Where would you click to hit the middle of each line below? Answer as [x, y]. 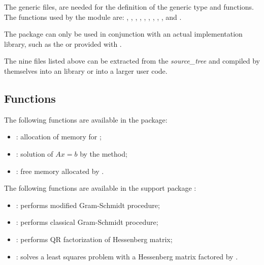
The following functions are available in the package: [86, 119]
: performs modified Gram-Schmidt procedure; [88, 205]
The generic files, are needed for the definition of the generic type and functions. [129, 7]
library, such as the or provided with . [63, 43]
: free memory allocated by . [60, 171]
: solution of [35, 153]
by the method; [104, 153]
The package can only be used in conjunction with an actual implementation [123, 34]
